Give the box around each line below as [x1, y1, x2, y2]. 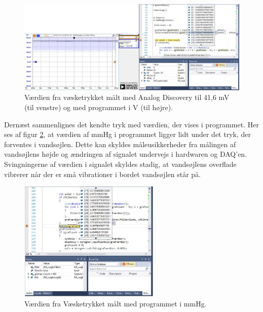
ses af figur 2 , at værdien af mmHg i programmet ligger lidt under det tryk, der [4, 129, 251, 140]
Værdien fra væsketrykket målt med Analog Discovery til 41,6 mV [24, 92, 230, 102]
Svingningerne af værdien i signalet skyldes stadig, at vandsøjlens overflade [4, 158, 237, 169]
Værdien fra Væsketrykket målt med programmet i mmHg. [24, 298, 207, 308]
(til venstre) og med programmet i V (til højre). [24, 101, 173, 112]
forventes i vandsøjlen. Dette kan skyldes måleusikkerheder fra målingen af [4, 138, 236, 149]
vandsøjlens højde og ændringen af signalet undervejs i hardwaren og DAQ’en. [4, 149, 247, 159]
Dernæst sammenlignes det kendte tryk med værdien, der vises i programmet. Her [4, 119, 259, 129]
